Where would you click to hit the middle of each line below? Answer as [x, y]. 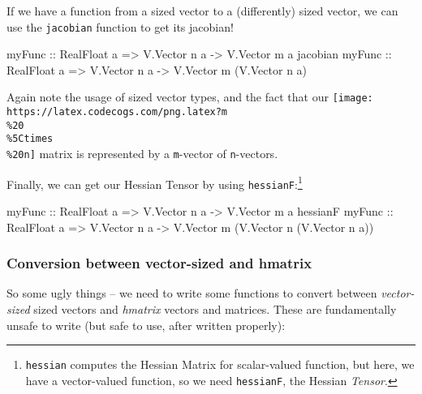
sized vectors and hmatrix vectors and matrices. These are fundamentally [215, 309]
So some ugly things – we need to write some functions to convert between [192, 293]
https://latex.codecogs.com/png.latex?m [117, 112]
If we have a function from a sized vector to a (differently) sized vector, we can [202, 11]
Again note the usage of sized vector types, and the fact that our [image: [190, 97]
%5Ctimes [30, 139]
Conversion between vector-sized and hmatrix [159, 263]
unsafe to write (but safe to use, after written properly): [146, 325]
